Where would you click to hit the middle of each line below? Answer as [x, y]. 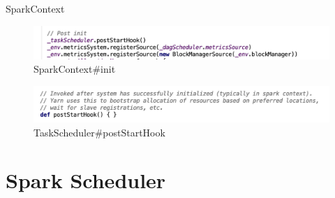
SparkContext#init [75, 69]
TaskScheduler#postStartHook [99, 132]
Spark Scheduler [86, 180]
